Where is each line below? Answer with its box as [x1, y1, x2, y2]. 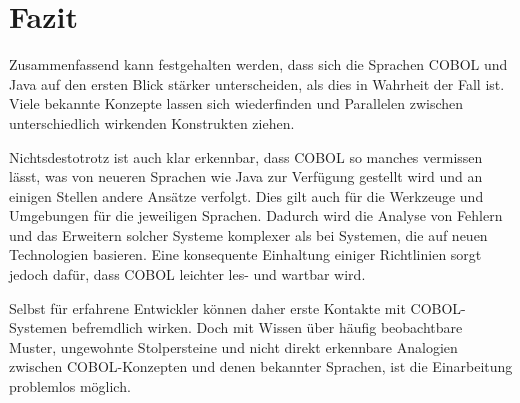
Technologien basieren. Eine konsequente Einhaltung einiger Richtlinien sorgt [9, 244, 482, 265]
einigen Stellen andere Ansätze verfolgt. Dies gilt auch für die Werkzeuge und [9, 185, 484, 206]
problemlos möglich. [9, 376, 131, 397]
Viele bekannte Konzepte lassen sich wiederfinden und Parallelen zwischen [9, 93, 464, 114]
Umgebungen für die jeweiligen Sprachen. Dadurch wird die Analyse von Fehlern [9, 205, 503, 226]
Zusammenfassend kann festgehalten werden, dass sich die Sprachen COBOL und [9, 54, 508, 75]
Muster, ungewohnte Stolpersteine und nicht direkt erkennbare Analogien [9, 336, 458, 357]
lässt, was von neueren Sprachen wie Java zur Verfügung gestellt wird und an [9, 166, 483, 187]
